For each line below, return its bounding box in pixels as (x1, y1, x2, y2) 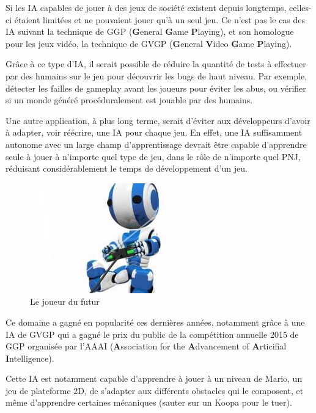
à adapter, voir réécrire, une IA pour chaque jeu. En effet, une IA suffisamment (6, 126, 303, 139)
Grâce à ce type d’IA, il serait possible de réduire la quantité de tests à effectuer (6, 57, 306, 70)
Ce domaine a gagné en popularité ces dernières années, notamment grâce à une (6, 315, 305, 328)
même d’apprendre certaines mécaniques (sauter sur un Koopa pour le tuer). (6, 396, 292, 409)
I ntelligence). (6, 351, 54, 364)
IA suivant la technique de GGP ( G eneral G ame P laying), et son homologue (6, 25, 294, 38)
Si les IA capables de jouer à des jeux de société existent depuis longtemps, (6, 1, 287, 13)
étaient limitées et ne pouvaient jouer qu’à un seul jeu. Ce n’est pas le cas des (14, 13, 306, 26)
